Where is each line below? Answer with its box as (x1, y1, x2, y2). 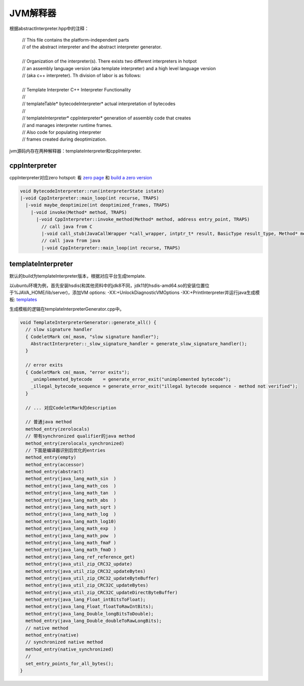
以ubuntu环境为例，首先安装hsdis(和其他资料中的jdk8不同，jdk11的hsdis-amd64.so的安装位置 (9, 282, 205, 288)
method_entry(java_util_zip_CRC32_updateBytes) (25, 568, 146, 574)
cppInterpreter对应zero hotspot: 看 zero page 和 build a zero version (9, 174, 152, 180)
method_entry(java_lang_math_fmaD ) (25, 547, 117, 553)
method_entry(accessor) (25, 462, 85, 467)
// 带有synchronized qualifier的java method (25, 433, 135, 439)
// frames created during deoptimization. (22, 136, 107, 142)
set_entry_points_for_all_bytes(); (25, 661, 114, 666)
